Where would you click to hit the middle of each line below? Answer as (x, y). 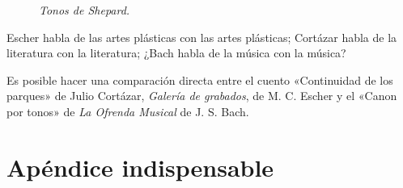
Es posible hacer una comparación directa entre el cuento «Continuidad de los (200, 79)
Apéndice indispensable (140, 167)
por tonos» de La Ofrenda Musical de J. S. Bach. (128, 111)
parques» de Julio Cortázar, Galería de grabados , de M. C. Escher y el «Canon (202, 96)
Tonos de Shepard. (85, 10)
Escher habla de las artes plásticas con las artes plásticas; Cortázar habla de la (202, 37)
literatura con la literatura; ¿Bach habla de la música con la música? (176, 53)
